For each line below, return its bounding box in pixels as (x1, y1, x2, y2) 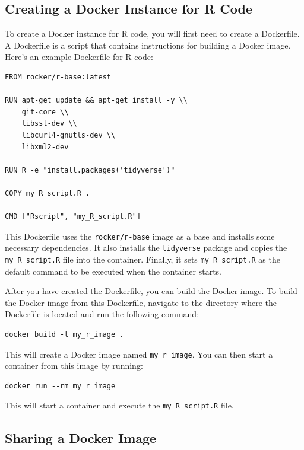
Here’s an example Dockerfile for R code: (5, 50, 153, 63)
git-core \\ (21, 107, 69, 116)
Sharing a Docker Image (5, 428, 157, 446)
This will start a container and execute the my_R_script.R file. (5, 399, 234, 411)
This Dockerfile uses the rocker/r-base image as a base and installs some (5, 229, 275, 242)
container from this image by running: (5, 359, 143, 372)
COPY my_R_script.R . (5, 189, 90, 197)
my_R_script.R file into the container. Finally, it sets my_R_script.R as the (5, 253, 280, 266)
